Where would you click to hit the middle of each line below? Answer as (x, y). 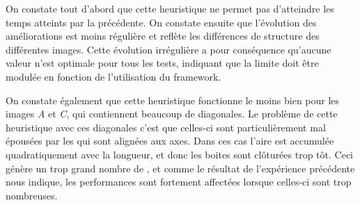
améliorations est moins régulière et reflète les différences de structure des (163, 36)
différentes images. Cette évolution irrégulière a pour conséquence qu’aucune (169, 49)
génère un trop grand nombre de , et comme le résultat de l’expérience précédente (180, 168)
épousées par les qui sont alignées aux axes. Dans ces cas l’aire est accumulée (170, 141)
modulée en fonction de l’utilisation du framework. (114, 76)
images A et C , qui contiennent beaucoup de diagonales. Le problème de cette (172, 114)
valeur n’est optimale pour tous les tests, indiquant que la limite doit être (162, 63)
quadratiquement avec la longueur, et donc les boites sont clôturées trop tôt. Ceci (179, 154)
